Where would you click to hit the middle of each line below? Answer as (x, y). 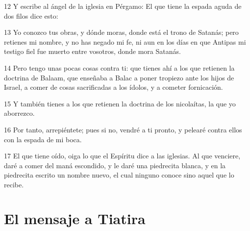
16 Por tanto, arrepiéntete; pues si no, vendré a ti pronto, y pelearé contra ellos (123, 129)
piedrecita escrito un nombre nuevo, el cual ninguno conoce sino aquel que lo (119, 175)
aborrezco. (19, 113)
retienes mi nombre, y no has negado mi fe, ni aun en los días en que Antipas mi (125, 41)
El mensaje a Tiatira (75, 218)
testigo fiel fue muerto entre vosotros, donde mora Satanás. (92, 51)
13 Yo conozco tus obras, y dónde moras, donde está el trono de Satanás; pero (121, 32)
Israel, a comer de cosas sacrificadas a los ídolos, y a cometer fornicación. (113, 87)
